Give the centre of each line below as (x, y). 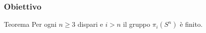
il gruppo (137, 24)
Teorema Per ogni (30, 24)
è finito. (191, 24)
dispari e (90, 24)
